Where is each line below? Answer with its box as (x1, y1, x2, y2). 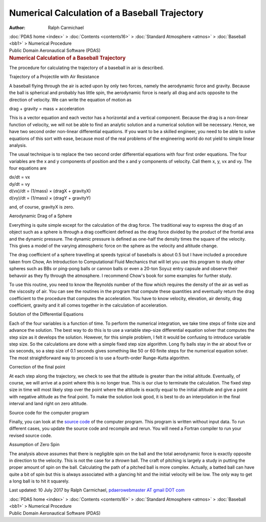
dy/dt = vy (9, 181, 30, 187)
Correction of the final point (9, 364, 66, 370)
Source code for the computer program (9, 410, 89, 416)
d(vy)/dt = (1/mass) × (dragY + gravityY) (9, 195, 91, 201)
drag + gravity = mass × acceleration (9, 105, 85, 111)
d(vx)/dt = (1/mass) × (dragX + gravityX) (9, 188, 91, 194)
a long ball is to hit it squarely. (9, 478, 70, 484)
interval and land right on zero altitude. (9, 401, 88, 407)
